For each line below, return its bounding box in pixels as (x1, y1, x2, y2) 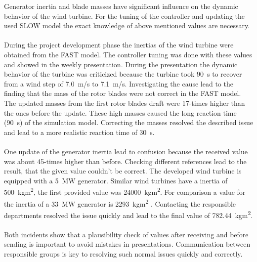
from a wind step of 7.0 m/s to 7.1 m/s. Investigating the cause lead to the (4, 78, 233, 88)
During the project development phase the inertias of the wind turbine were (4, 40, 234, 50)
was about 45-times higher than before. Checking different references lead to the (4, 156, 247, 166)
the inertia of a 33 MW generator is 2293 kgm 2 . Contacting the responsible (4, 197, 236, 209)
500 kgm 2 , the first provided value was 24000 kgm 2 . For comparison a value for (4, 185, 246, 197)
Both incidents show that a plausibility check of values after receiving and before (4, 229, 249, 239)
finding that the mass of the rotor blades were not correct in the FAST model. (4, 88, 241, 98)
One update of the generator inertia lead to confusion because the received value (4, 146, 248, 156)
